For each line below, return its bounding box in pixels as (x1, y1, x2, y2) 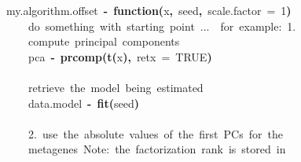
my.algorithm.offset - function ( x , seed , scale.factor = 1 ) (6, 2, 292, 18)
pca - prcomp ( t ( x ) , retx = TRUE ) (28, 48, 212, 64)
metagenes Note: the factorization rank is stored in (28, 141, 286, 157)
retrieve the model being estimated (28, 79, 204, 95)
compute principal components (28, 33, 180, 50)
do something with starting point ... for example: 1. (28, 17, 296, 34)
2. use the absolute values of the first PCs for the (28, 125, 283, 142)
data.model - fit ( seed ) (28, 94, 139, 111)
